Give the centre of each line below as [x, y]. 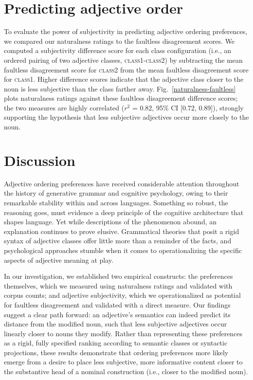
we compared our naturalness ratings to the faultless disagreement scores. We [119, 41]
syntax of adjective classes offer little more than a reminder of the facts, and [118, 241]
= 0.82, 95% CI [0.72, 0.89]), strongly [188, 107]
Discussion [40, 160]
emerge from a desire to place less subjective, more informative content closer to [123, 362]
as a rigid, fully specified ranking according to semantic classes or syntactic [116, 343]
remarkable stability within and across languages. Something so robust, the [116, 202]
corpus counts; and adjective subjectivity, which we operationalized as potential [122, 295]
